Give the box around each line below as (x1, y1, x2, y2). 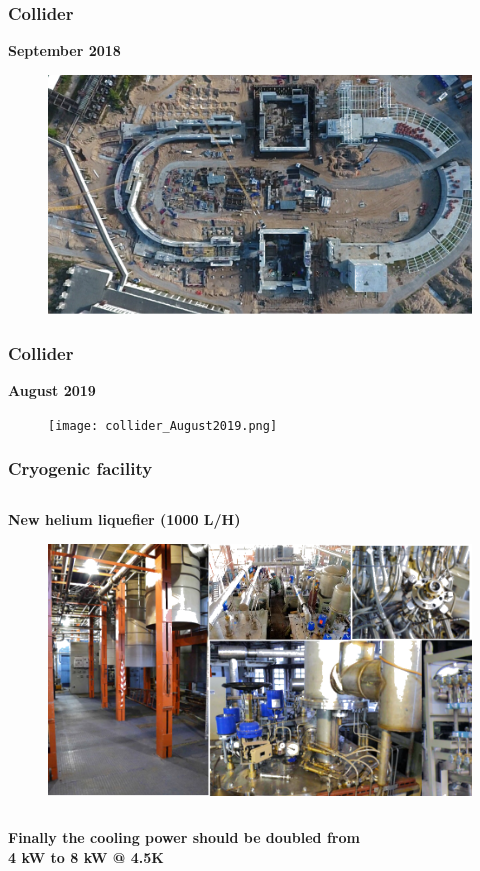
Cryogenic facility (8, 456, 153, 481)
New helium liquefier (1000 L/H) (8, 509, 241, 530)
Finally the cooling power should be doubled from (8, 827, 360, 848)
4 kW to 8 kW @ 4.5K (8, 846, 164, 867)
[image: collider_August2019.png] (48, 418, 278, 433)
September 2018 (8, 40, 121, 61)
